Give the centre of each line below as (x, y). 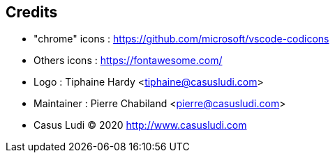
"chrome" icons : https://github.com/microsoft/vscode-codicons (181, 39)
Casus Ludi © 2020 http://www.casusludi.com (140, 125)
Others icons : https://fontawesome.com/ (128, 61)
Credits (32, 12)
